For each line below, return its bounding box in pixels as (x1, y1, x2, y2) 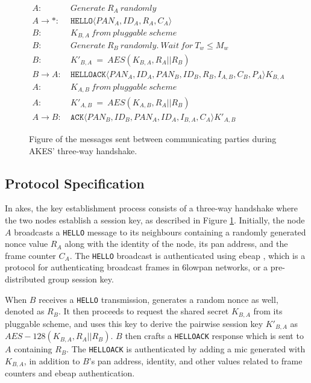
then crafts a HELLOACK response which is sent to (125, 329, 304, 342)
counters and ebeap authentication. (5, 367, 135, 379)
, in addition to (24, 354, 80, 367)
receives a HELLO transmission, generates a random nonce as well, (39, 293, 278, 305)
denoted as (5, 305, 45, 317)
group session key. (48, 273, 114, 285)
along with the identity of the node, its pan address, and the (64, 237, 288, 250)
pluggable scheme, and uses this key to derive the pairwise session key (5, 317, 263, 329)
